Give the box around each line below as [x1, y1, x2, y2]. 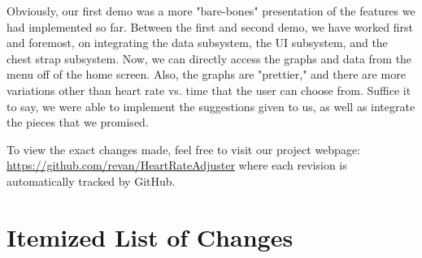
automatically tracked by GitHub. [7, 172, 176, 189]
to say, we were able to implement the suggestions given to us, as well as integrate [7, 97, 415, 114]
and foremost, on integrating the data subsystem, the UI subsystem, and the [7, 34, 388, 51]
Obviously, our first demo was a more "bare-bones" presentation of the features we [7, 2, 415, 19]
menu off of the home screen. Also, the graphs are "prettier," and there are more [7, 66, 406, 83]
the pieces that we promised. [7, 114, 149, 131]
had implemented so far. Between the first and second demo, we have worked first [7, 18, 413, 35]
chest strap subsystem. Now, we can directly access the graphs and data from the [7, 49, 412, 67]
